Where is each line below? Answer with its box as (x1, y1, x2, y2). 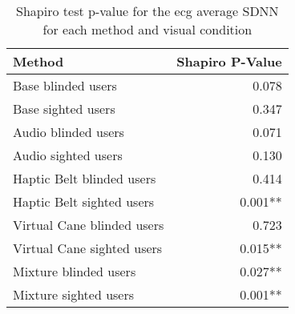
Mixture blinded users (13, 262, 136, 280)
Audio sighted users (13, 146, 123, 164)
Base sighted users (13, 99, 115, 118)
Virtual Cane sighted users (13, 239, 163, 257)
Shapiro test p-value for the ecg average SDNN (16, 2, 279, 20)
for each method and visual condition (42, 20, 253, 38)
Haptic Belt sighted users (13, 192, 155, 211)
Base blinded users (13, 76, 117, 95)
